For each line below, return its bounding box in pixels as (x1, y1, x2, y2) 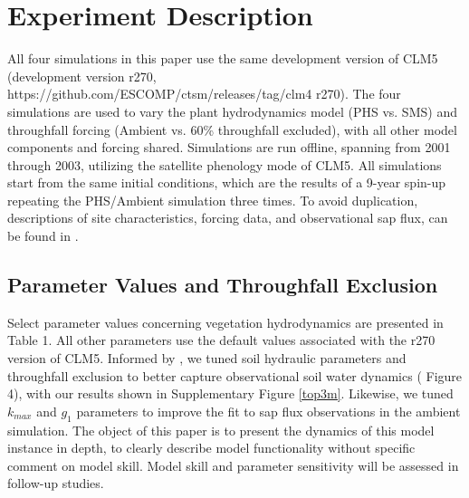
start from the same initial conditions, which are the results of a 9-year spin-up (7, 173, 446, 192)
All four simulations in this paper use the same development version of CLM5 (7, 49, 438, 68)
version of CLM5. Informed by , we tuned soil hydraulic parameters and (7, 349, 407, 368)
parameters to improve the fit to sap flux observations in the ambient (76, 401, 461, 420)
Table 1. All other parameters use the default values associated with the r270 (7, 330, 435, 350)
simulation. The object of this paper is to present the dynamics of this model (7, 420, 435, 439)
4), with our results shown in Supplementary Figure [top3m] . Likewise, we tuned (7, 384, 454, 403)
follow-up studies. (7, 474, 104, 493)
